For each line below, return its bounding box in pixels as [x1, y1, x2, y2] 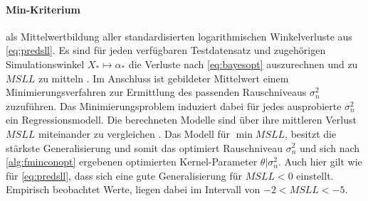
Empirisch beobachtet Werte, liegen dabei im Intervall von [6, 182, 261, 197]
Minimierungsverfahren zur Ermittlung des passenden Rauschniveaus [6, 85, 307, 99]
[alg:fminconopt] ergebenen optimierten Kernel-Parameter [6, 154, 258, 169]
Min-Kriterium [6, 1, 80, 16]
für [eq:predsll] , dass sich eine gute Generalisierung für [6, 168, 243, 183]
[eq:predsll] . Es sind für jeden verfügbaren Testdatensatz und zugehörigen [6, 43, 326, 58]
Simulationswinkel [6, 56, 85, 71]
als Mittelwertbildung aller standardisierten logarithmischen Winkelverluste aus [6, 28, 352, 43]
